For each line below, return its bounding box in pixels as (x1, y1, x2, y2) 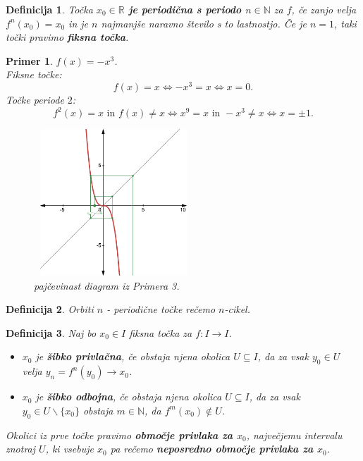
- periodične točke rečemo (106, 302, 216, 316)
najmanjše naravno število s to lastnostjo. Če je (101, 16, 307, 30)
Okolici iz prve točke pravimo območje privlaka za (6, 427, 233, 442)
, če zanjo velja (291, 2, 357, 16)
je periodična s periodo (128, 2, 242, 16)
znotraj (6, 441, 36, 456)
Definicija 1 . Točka (6, 2, 93, 16)
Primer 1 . (6, 53, 53, 68)
